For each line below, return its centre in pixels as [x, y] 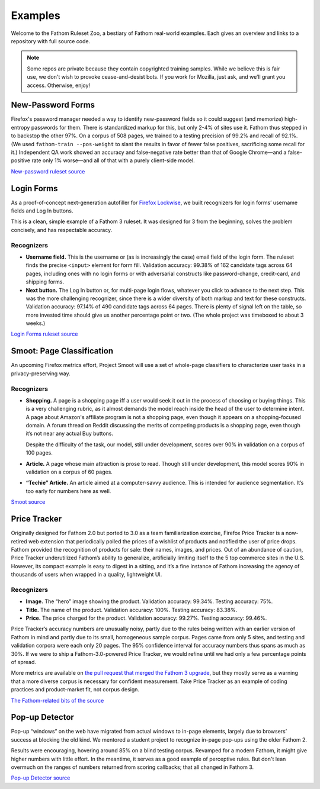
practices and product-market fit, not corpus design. [75, 690]
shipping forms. [45, 282]
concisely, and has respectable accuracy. [62, 230]
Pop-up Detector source [41, 778]
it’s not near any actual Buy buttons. [70, 434]
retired [19, 541]
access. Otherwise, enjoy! [59, 85]
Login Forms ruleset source [44, 334]
